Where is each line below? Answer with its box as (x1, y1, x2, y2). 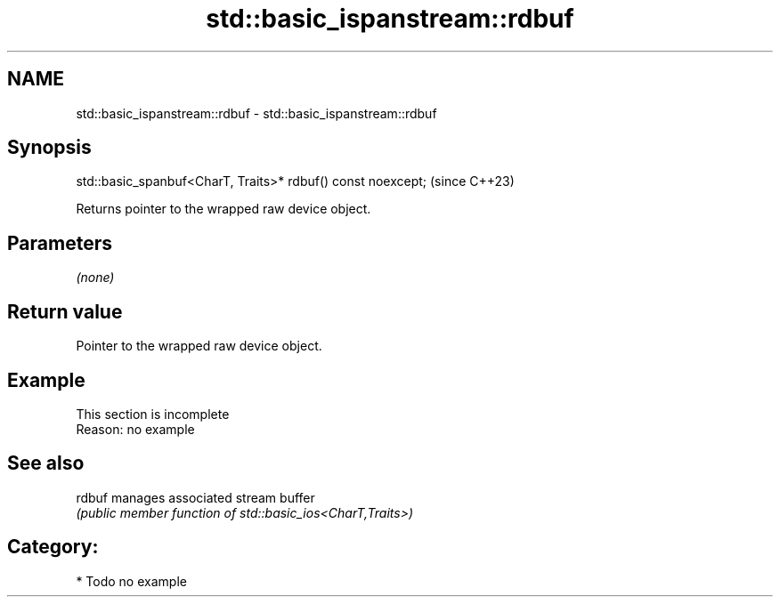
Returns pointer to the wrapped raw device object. (76, 201, 371, 217)
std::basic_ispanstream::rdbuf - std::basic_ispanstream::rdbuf (76, 105, 437, 121)
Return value (7, 300, 123, 323)
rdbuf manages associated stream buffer (76, 489, 315, 505)
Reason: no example (76, 421, 195, 437)
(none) (76, 270, 115, 286)
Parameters (7, 231, 112, 254)
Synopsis (7, 136, 92, 159)
